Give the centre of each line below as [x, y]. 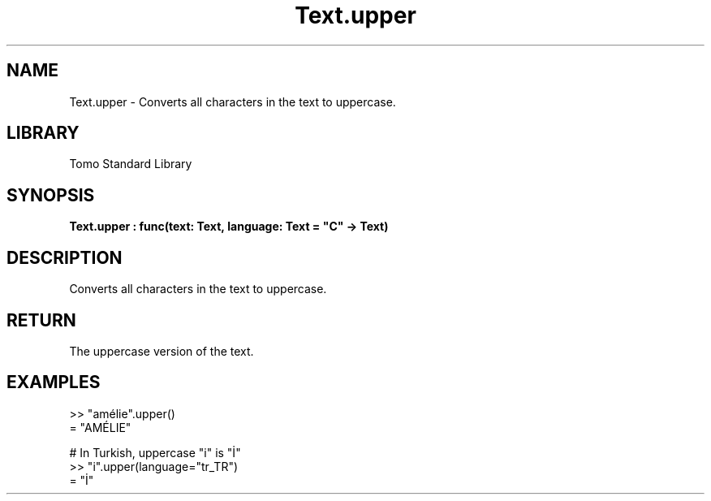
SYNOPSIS [51, 195]
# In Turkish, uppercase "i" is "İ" [155, 452]
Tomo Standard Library [131, 164]
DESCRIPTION [65, 257]
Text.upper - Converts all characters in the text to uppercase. [233, 101]
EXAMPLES [54, 382]
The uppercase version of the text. [162, 351]
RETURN [41, 320]
